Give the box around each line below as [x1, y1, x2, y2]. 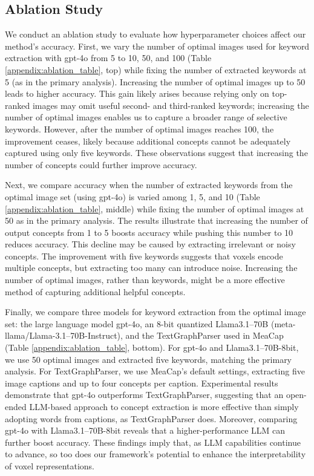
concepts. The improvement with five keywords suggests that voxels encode [5, 249, 283, 262]
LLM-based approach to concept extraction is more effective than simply [29, 400, 299, 413]
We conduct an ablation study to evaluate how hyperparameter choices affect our [5, 28, 306, 41]
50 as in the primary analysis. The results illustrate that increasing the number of [5, 214, 308, 227]
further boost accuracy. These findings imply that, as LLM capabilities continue [5, 435, 301, 448]
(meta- [270, 317, 296, 330]
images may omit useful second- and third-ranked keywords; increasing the [32, 99, 309, 111]
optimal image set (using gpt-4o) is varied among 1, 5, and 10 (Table [5, 190, 260, 203]
